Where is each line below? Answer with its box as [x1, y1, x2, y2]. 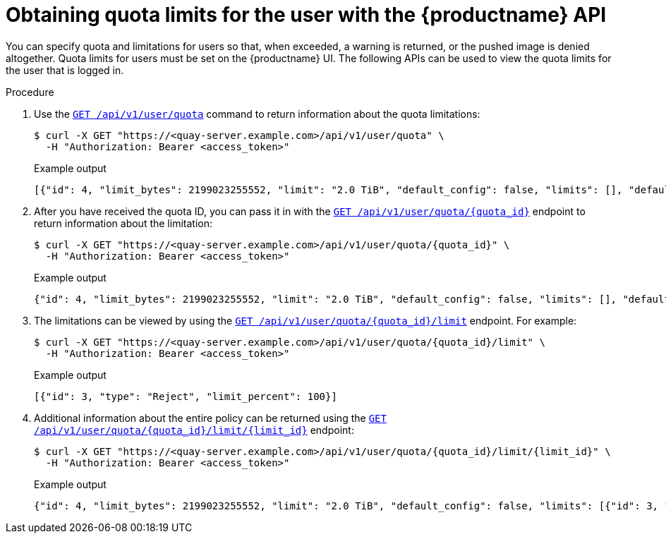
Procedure [6, 85, 54, 98]
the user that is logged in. [6, 63, 124, 76]
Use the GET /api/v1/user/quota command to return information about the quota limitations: [34, 107, 480, 120]
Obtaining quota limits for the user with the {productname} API [6, 3, 607, 27]
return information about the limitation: [34, 217, 212, 229]
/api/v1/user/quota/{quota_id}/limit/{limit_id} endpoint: [34, 423, 354, 436]
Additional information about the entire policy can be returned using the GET [34, 411, 387, 424]
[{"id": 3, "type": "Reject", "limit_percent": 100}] [34, 390, 337, 402]
